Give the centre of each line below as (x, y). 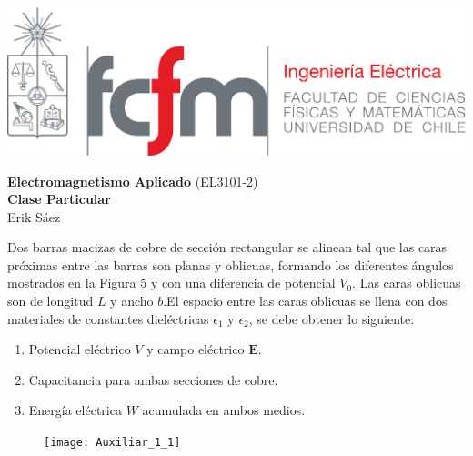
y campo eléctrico (196, 349)
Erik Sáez (34, 216)
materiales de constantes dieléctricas (108, 318)
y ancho (132, 301)
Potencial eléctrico (80, 349)
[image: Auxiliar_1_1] (112, 443)
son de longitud (50, 301)
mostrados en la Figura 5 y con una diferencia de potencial (171, 283)
